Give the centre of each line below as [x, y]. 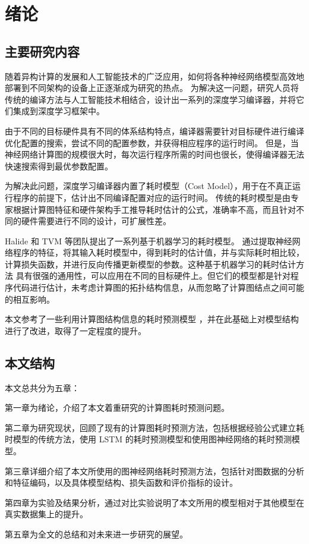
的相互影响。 [30, 299]
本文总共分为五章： [42, 387]
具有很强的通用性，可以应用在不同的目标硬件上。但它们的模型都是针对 [153, 276]
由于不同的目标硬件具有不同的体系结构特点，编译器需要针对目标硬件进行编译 [154, 131]
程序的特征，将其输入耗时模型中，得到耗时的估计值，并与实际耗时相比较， [158, 252]
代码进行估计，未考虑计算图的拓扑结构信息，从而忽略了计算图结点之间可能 [158, 287]
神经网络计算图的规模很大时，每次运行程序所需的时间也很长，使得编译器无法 [154, 154]
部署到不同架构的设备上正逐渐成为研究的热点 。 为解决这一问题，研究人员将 [152, 88]
